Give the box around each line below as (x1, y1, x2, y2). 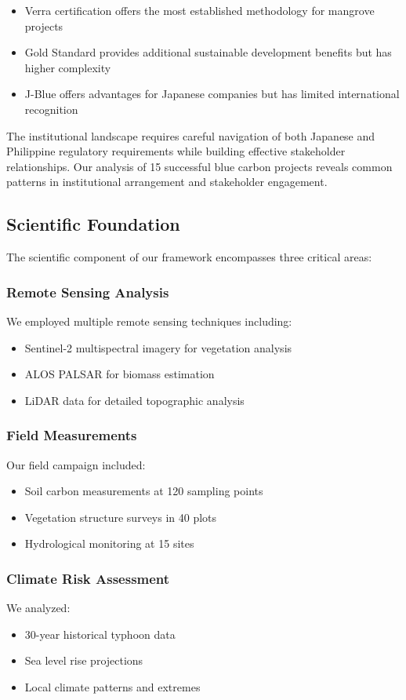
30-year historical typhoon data (24, 625, 176, 642)
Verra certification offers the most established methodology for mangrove (24, 2, 375, 18)
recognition (24, 100, 78, 117)
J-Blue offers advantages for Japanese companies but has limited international (24, 86, 400, 102)
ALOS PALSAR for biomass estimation (24, 366, 215, 382)
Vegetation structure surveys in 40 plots (24, 509, 217, 525)
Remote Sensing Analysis (6, 282, 169, 301)
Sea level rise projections (24, 652, 143, 669)
